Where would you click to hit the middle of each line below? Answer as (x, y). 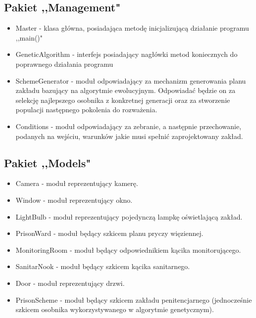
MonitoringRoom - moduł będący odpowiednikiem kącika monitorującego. (128, 250)
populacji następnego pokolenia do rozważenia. (86, 110)
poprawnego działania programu (64, 64)
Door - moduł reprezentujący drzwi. (70, 283)
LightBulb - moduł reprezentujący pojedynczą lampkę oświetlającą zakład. (129, 216)
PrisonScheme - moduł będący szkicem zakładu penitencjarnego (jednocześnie (134, 299)
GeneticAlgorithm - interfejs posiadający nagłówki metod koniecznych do (127, 54)
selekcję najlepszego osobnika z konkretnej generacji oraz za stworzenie (123, 100)
